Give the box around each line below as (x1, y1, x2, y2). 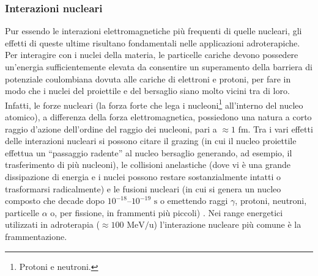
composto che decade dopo (5, 194, 105, 207)
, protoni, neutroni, (235, 194, 307, 207)
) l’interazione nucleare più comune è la (153, 218, 301, 231)
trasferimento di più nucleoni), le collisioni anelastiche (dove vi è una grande (5, 158, 291, 171)
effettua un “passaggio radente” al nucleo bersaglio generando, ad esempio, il (5, 146, 292, 159)
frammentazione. (5, 230, 67, 242)
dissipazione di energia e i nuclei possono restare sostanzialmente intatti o (5, 170, 281, 183)
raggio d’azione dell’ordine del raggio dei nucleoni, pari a (5, 122, 217, 135)
